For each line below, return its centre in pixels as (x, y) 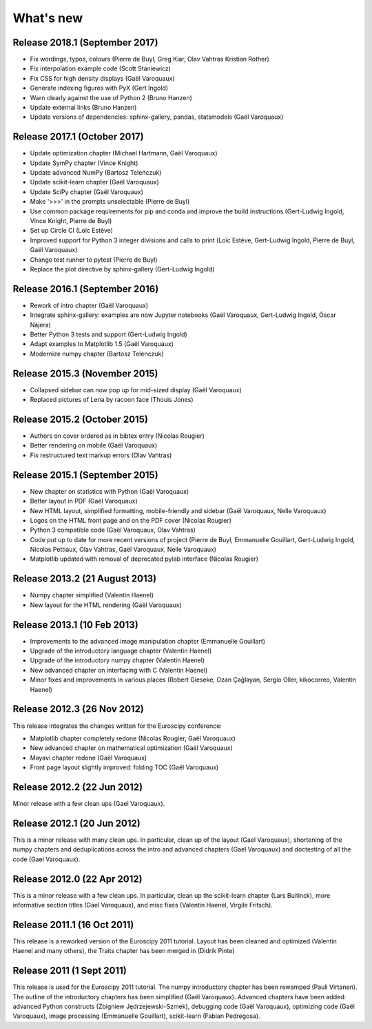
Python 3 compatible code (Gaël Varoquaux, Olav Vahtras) (113, 530)
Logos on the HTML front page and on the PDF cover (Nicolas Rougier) (131, 520)
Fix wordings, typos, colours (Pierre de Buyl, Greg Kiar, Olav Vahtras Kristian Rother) (150, 59)
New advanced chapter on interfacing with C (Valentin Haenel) (119, 670)
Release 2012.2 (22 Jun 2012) (78, 787)
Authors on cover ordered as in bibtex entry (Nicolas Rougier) (117, 436)
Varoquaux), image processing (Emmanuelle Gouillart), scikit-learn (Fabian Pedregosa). (137, 1016)
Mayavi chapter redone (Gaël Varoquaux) (89, 758)
